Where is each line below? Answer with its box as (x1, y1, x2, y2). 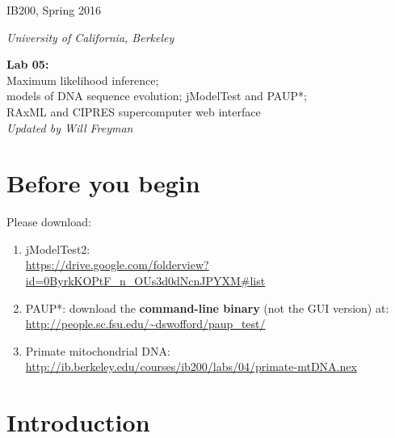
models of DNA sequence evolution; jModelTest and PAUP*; (6, 87, 307, 104)
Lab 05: (6, 56, 49, 73)
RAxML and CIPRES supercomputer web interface (6, 103, 261, 120)
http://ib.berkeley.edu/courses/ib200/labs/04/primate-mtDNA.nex (25, 358, 357, 375)
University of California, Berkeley (6, 28, 174, 45)
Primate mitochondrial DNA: (25, 342, 170, 359)
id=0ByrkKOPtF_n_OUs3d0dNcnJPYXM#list (25, 272, 266, 289)
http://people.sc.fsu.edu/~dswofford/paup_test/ (25, 315, 266, 332)
